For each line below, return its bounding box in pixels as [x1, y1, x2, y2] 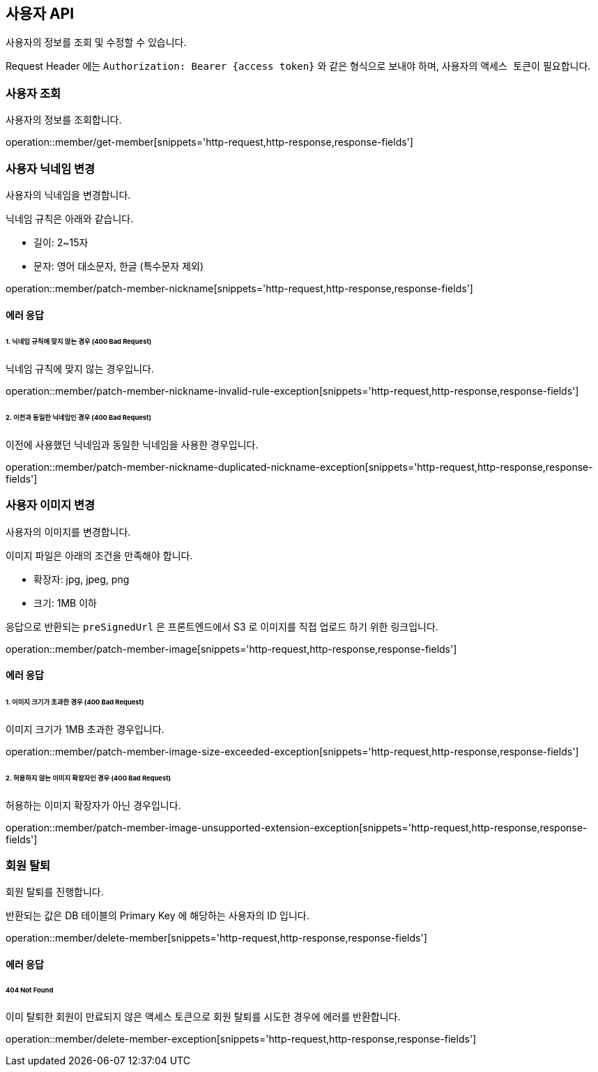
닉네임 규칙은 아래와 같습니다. [6, 212, 134, 225]
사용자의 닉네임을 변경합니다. [6, 188, 131, 201]
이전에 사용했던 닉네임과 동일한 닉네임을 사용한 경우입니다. [6, 438, 259, 451]
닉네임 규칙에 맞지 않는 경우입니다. [6, 363, 154, 375]
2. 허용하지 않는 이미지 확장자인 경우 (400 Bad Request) [6, 773, 171, 782]
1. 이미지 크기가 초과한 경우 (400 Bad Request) [6, 698, 144, 707]
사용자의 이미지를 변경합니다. [6, 525, 131, 538]
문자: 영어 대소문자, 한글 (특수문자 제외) [33, 259, 204, 272]
